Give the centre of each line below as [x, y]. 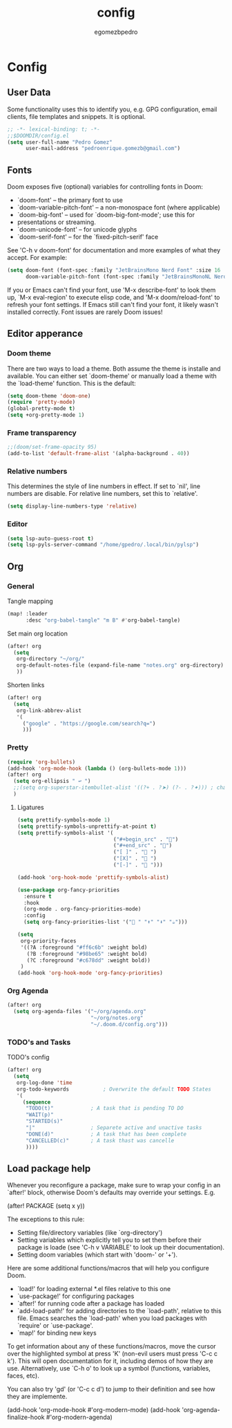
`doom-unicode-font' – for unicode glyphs [77, 230]
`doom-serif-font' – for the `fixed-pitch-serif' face [88, 237]
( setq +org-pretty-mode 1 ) [46, 415]
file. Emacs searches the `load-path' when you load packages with [112, 1318]
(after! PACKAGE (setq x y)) [46, 1206]
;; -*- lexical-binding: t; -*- [54, 129]
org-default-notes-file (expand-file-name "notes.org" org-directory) [120, 665]
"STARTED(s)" [44, 1122]
